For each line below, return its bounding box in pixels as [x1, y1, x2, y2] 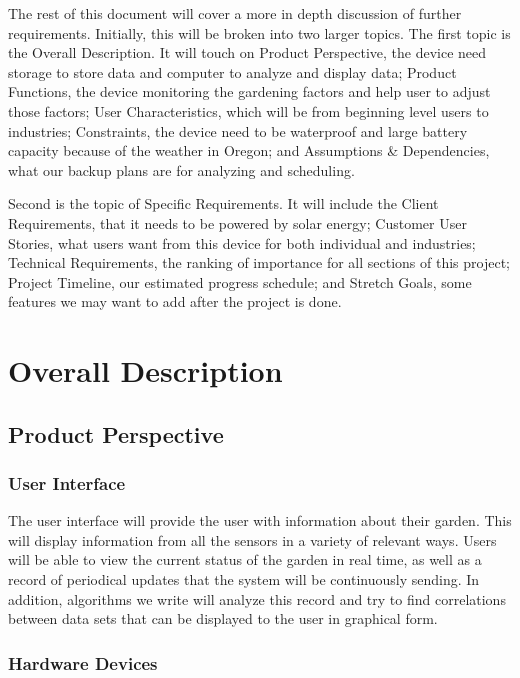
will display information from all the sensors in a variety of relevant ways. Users [8, 529, 497, 550]
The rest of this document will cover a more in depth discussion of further [8, 3, 462, 23]
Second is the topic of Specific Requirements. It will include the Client [8, 193, 439, 214]
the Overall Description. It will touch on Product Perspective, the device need [8, 42, 487, 63]
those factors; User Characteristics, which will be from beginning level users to [8, 100, 489, 121]
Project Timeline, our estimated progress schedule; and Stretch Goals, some [8, 271, 472, 292]
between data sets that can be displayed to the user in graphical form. [8, 608, 438, 629]
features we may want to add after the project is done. [8, 291, 342, 312]
